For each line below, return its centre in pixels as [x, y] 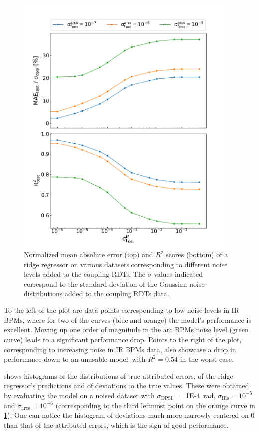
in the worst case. [207, 359]
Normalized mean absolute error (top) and [89, 254]
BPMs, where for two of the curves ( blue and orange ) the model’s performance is [128, 320]
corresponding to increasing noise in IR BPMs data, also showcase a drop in [120, 349]
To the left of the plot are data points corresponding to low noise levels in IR [122, 310]
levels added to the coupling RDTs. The [85, 274]
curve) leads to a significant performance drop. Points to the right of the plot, [123, 339]
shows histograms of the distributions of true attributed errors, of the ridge [119, 375]
